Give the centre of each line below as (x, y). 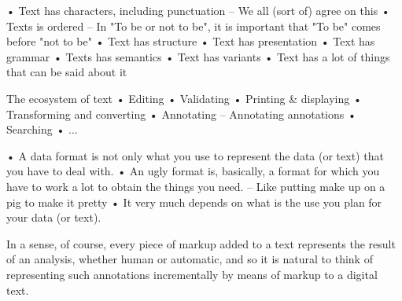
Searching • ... (42, 129)
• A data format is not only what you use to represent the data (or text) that (195, 155)
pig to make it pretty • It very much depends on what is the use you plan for (194, 202)
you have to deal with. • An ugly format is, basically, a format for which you (193, 171)
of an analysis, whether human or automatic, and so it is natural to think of (190, 259)
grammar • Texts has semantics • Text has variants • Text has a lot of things (198, 56)
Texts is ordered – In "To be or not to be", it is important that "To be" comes (194, 26)
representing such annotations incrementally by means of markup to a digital (192, 274)
